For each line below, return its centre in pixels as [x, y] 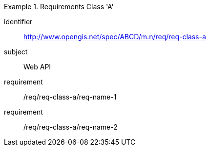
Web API [37, 67]
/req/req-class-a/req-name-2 [71, 127]
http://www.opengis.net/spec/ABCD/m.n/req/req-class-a [115, 37]
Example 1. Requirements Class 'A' [59, 7]
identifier [18, 22]
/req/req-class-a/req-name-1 [70, 97]
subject [16, 52]
